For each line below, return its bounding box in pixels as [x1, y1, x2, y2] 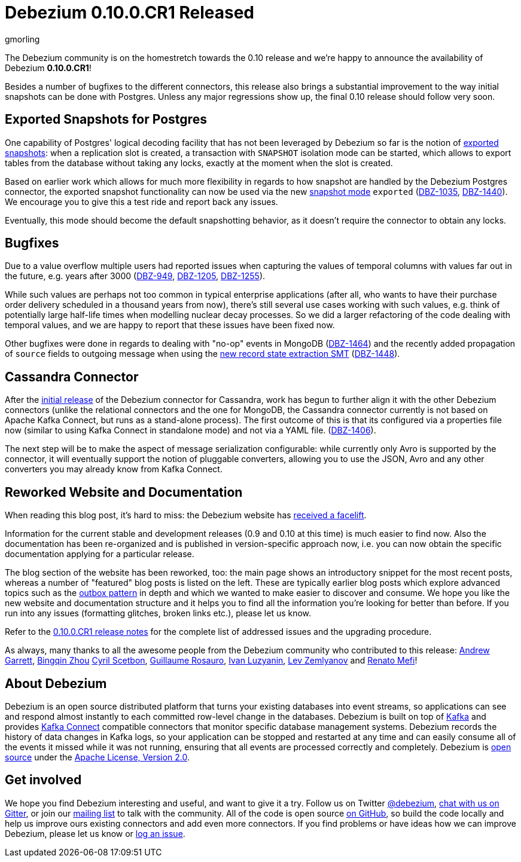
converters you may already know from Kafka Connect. [5, 464, 223, 475]
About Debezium [5, 675, 107, 691]
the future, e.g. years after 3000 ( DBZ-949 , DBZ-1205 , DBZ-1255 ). [5, 271, 266, 282]
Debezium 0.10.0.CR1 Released [5, 2, 254, 23]
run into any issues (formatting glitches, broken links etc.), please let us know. [5, 608, 312, 619]
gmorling [5, 33, 40, 44]
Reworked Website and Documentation [5, 484, 243, 500]
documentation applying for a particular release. [5, 549, 194, 560]
